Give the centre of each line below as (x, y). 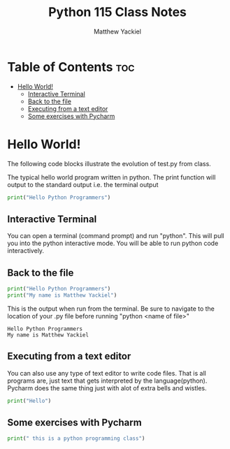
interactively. (26, 251)
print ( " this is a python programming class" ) (76, 439)
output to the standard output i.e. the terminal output (83, 184)
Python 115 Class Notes (117, 12)
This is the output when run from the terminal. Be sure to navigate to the (111, 309)
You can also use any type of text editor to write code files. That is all (107, 373)
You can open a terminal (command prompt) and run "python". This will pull (116, 236)
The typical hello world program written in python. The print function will (112, 177)
